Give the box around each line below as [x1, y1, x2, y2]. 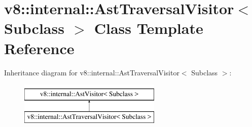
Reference [4, 37, 75, 58]
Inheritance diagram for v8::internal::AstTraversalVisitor [4, 67, 179, 77]
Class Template [94, 18, 203, 38]
